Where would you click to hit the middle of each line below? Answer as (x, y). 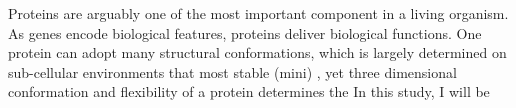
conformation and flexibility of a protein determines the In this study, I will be (249, 91)
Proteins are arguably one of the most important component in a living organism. (258, 13)
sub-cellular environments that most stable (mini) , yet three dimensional (232, 71)
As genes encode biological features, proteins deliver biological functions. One (245, 32)
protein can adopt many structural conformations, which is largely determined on (257, 52)
